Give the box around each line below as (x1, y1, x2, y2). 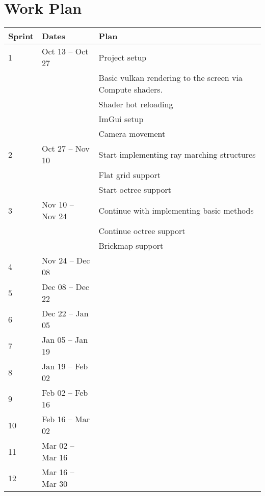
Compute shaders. (98, 83, 163, 96)
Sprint (8, 30, 34, 42)
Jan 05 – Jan (42, 334, 88, 346)
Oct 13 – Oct (42, 45, 89, 57)
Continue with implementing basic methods (98, 204, 254, 216)
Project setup (98, 51, 147, 63)
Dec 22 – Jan (42, 307, 89, 319)
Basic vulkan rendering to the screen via (98, 72, 243, 84)
